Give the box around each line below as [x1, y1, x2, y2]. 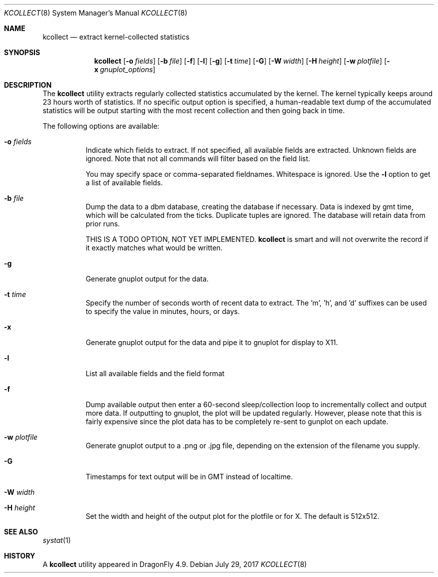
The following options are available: [42, 122, 159, 130]
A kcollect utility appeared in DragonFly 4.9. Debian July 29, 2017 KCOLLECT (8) [42, 560, 307, 568]
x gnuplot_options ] [94, 65, 155, 74]
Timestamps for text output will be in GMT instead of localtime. [85, 472, 293, 481]
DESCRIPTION [4, 81, 52, 89]
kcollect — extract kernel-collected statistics [42, 33, 189, 41]
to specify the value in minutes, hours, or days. [85, 307, 240, 316]
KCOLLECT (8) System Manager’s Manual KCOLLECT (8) [4, 9, 187, 17]
